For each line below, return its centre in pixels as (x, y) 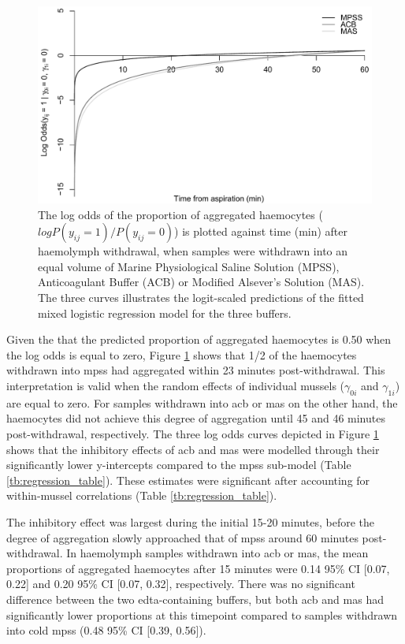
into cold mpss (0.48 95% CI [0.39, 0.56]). (106, 630)
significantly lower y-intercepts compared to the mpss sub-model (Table (179, 465)
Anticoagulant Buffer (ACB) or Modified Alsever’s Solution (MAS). (201, 282)
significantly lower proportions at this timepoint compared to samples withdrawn (202, 614)
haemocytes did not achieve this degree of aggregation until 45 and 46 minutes (196, 418)
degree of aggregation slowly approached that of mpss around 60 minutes (182, 537)
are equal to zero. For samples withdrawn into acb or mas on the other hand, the (202, 402)
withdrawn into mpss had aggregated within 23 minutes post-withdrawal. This (196, 370)
